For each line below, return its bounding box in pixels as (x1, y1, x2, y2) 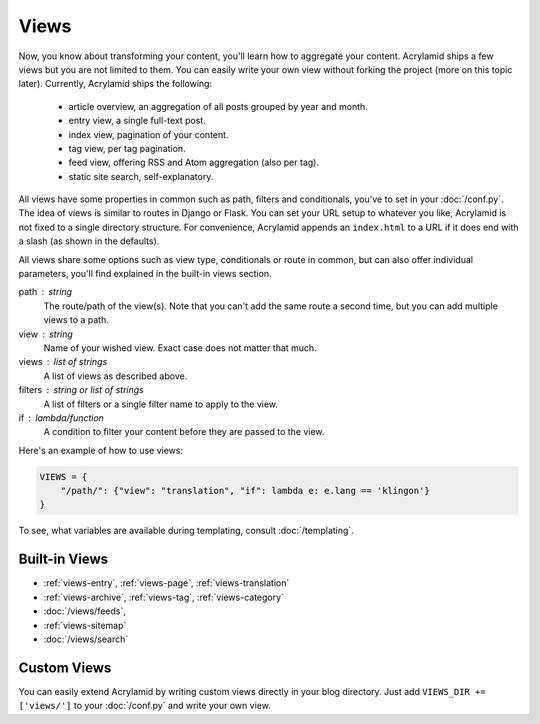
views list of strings (18, 356, 108, 368)
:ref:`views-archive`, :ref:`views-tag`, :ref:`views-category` (43, 591, 285, 603)
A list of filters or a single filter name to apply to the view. (43, 398, 279, 410)
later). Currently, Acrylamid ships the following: (18, 78, 213, 90)
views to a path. (43, 314, 109, 326)
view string (18, 328, 74, 340)
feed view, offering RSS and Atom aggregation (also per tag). (68, 156, 320, 169)
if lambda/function (18, 411, 105, 424)
